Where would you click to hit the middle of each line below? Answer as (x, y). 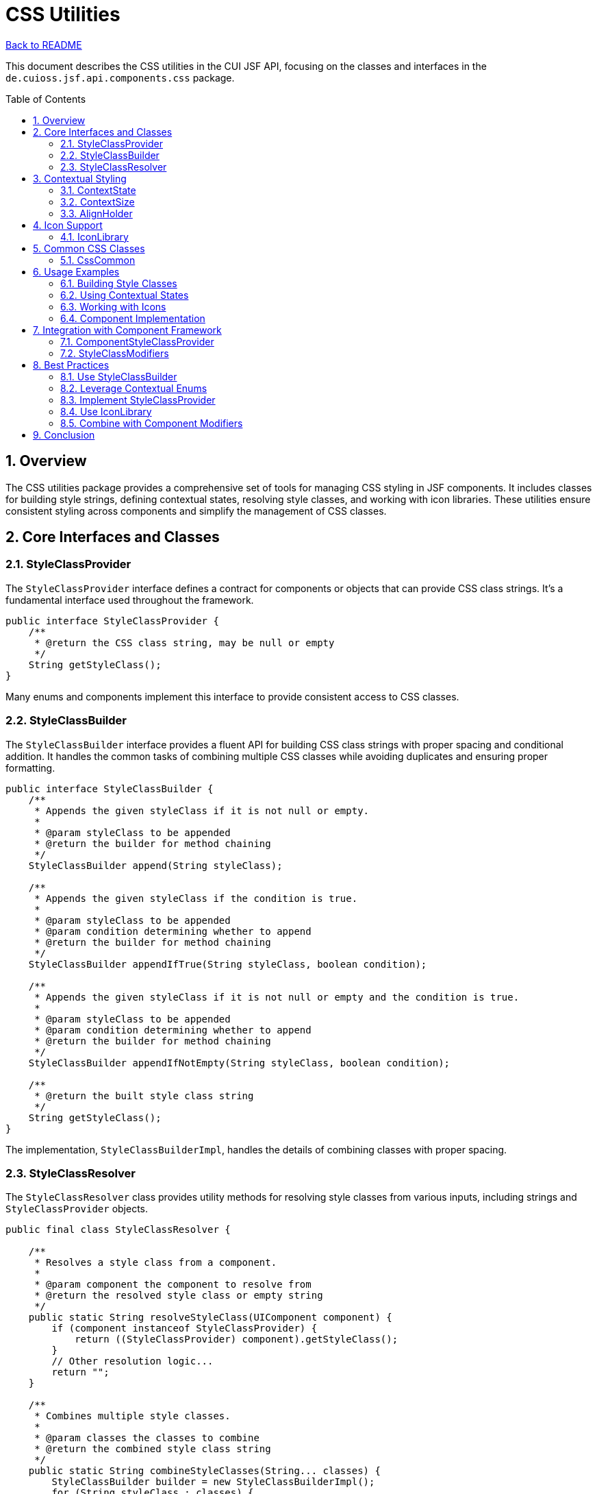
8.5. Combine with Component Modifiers (152, 423)
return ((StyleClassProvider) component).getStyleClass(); (237, 1339)
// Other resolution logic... (132, 1361)
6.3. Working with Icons (113, 306)
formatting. (30, 768)
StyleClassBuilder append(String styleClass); (155, 865)
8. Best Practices (71, 365)
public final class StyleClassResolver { (118, 1230)
